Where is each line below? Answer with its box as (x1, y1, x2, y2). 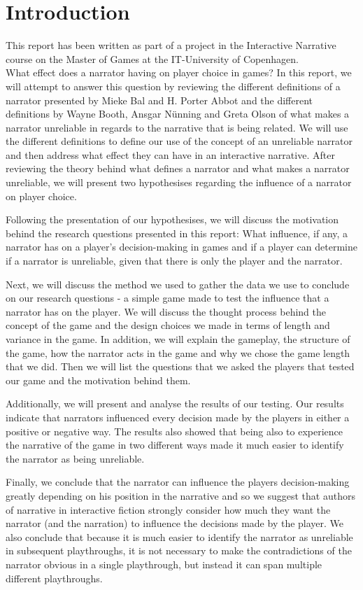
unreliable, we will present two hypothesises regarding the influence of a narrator (6, 175, 352, 190)
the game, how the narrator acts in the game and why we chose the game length (6, 345, 350, 360)
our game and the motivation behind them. (6, 372, 191, 387)
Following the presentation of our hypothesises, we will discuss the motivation (6, 212, 339, 227)
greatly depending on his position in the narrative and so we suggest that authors (6, 488, 355, 503)
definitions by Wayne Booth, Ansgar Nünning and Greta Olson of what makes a (6, 106, 350, 121)
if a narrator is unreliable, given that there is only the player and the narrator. (6, 253, 343, 268)
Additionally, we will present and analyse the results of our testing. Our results (6, 396, 344, 411)
